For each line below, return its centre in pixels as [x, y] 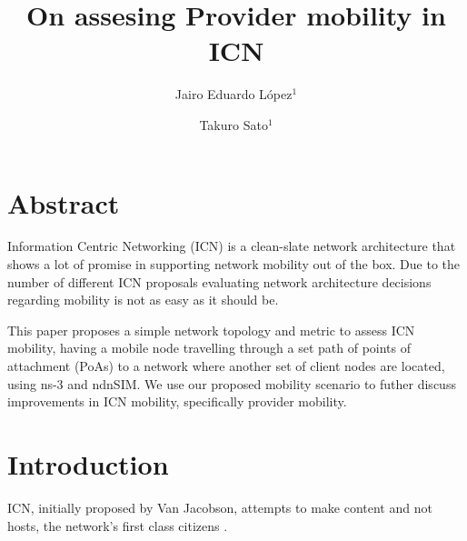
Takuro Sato [233, 124]
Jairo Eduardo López [233, 94]
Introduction [88, 463]
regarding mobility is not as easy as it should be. [143, 300]
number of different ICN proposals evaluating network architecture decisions [219, 281]
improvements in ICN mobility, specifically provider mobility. [177, 401]
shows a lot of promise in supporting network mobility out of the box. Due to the [234, 264]
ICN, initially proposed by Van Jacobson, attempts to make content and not [220, 507]
